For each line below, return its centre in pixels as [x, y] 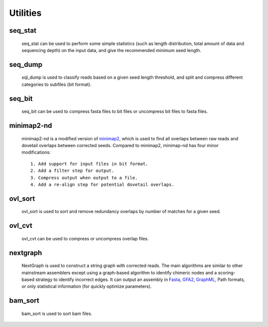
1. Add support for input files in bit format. [89, 164]
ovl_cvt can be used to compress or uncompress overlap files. [85, 238]
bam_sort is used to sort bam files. [57, 313]
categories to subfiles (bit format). [57, 84]
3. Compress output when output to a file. [84, 178]
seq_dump [26, 64]
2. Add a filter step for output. [72, 171]
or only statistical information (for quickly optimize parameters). [87, 286]
